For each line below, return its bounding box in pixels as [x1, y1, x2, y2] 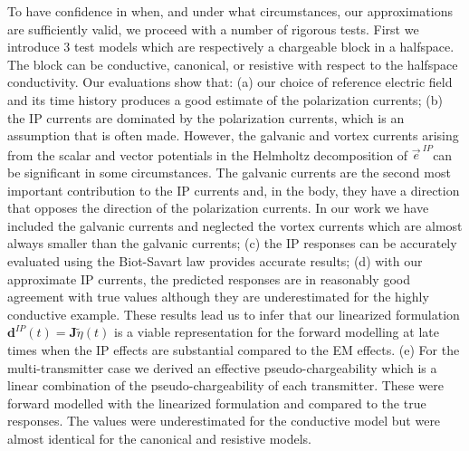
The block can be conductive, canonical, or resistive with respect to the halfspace [7, 54, 458, 73]
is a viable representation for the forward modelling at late [114, 322, 439, 341]
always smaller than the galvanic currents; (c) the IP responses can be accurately [7, 234, 457, 253]
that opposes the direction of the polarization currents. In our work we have [7, 198, 429, 217]
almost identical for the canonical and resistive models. [7, 428, 311, 447]
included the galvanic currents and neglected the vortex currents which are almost [7, 216, 463, 235]
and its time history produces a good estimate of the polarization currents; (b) [7, 90, 443, 109]
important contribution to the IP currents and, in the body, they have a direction [7, 180, 460, 199]
